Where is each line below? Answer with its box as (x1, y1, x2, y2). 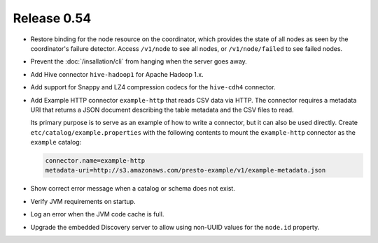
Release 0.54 (13, 10, 92, 26)
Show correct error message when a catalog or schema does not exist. (30, 184, 236, 193)
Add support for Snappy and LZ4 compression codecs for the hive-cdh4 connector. (30, 83, 276, 91)
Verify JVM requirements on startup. (30, 197, 136, 205)
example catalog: (30, 138, 82, 147)
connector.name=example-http (45, 157, 146, 165)
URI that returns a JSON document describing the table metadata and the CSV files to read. (30, 105, 294, 114)
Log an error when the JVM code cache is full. (30, 210, 164, 219)
